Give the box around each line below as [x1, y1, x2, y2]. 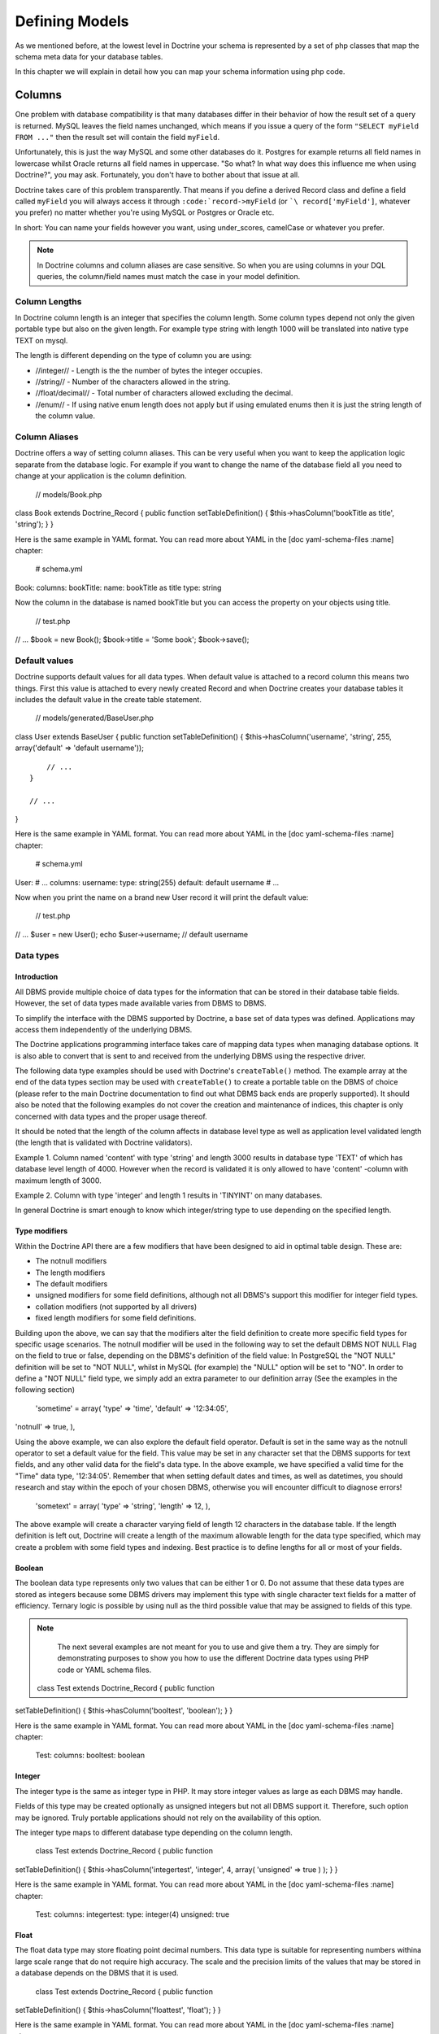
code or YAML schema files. [57, 1665, 152, 1674]
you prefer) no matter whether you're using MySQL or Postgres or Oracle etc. [15, 207, 275, 217]
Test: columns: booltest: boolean [35, 1750, 146, 1761]
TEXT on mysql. [15, 335, 68, 345]
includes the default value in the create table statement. [15, 694, 202, 704]
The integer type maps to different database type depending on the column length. [15, 1827, 293, 1838]
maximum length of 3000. [15, 1176, 102, 1185]
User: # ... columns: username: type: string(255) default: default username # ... [15, 877, 280, 887]
